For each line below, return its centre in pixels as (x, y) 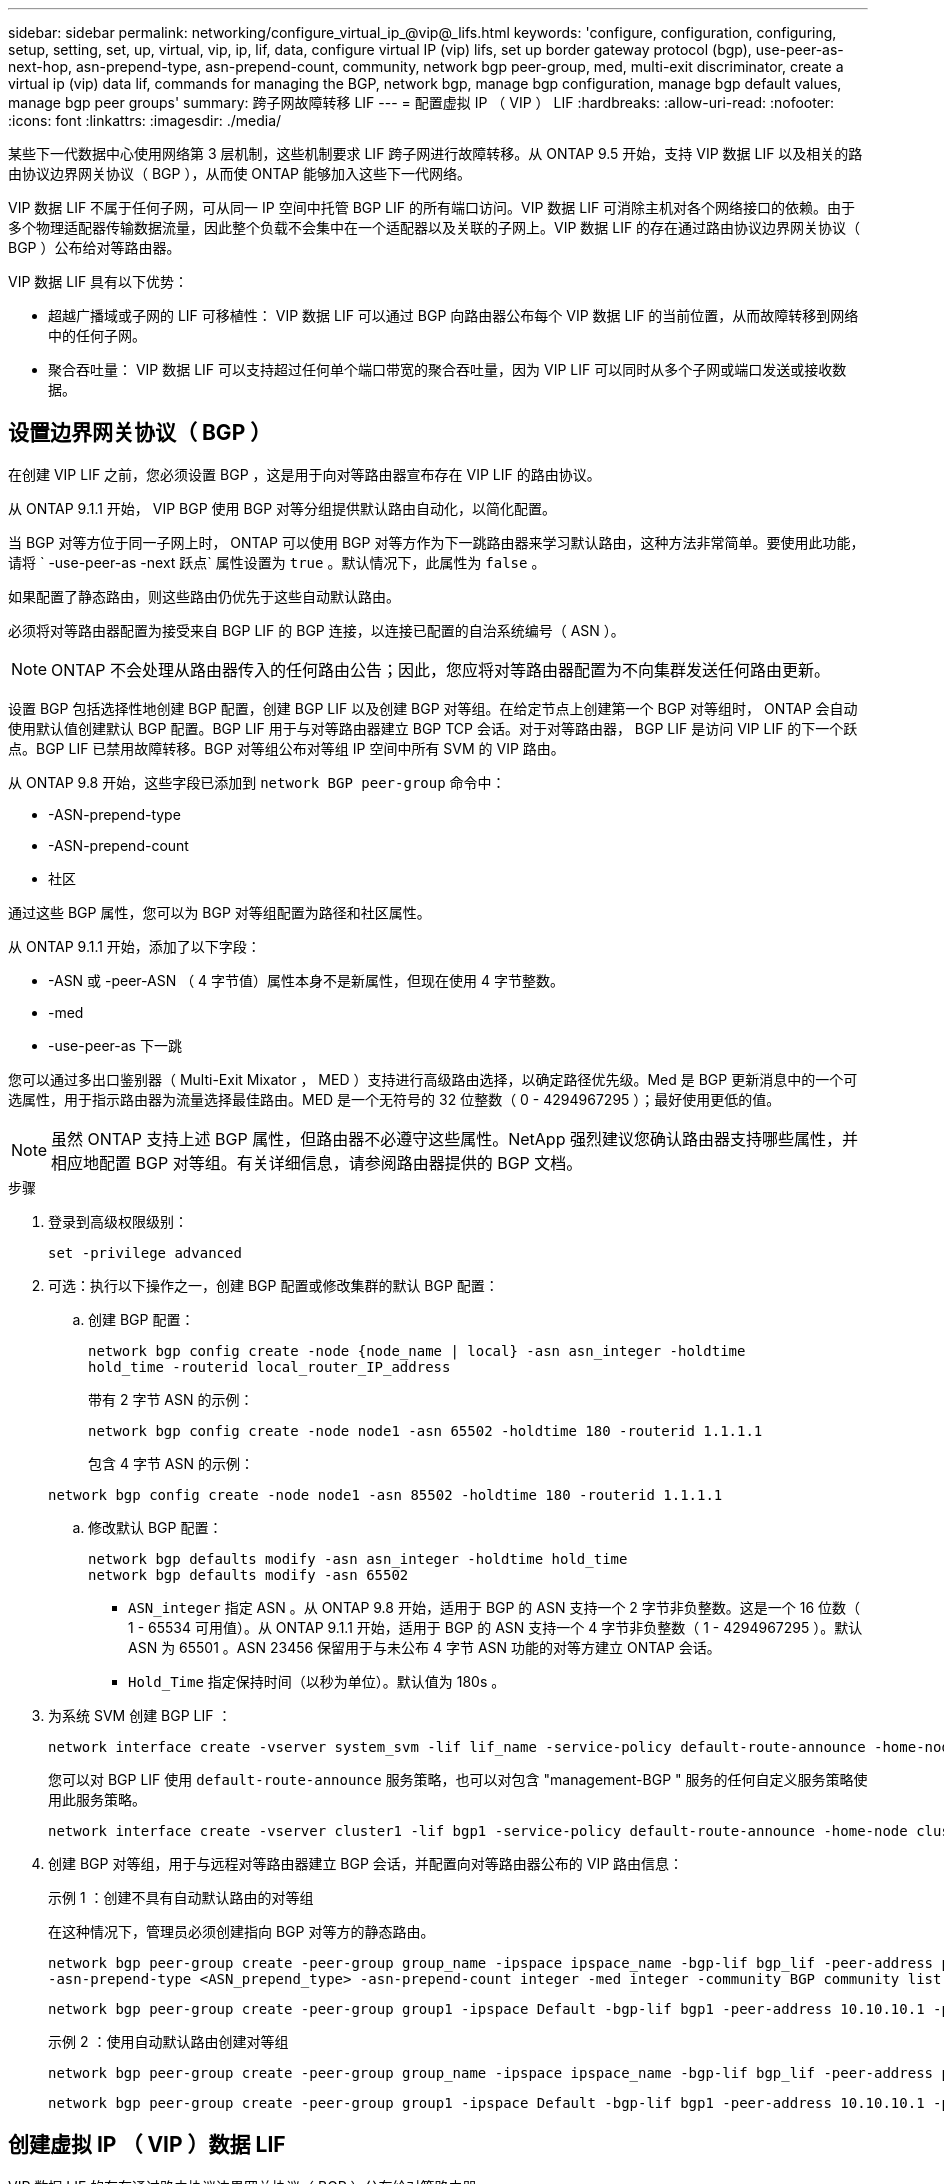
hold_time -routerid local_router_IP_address (269, 1366)
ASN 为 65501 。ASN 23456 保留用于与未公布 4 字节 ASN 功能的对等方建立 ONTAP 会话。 (424, 1647)
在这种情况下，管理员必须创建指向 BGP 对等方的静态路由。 (241, 1931)
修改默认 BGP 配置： (155, 1527)
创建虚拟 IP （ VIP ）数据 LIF (147, 2145)
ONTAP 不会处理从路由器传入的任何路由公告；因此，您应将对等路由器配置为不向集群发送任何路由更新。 (441, 669)
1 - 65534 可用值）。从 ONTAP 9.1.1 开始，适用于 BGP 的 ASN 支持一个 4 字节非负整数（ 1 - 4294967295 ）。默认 (495, 1627)
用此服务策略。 (97, 1799)
